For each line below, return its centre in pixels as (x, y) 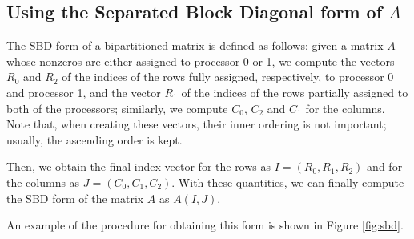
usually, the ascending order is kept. (94, 139)
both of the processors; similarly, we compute (117, 108)
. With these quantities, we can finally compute (288, 182)
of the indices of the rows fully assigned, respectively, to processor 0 (228, 77)
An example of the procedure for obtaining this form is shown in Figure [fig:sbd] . (205, 225)
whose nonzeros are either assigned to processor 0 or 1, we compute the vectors (201, 61)
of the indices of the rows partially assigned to (295, 92)
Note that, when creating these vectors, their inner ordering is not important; (197, 124)
